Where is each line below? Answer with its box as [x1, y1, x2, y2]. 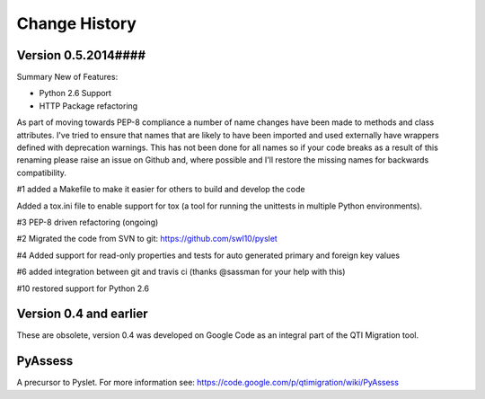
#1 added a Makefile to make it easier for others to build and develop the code [16, 184, 305, 195]
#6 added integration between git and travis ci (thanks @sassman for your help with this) [16, 266, 346, 278]
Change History [16, 13, 137, 33]
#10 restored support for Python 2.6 [16, 283, 150, 294]
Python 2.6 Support [39, 88, 112, 99]
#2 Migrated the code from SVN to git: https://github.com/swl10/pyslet [16, 234, 278, 244]
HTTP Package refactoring [39, 100, 138, 111]
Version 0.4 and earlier [16, 306, 148, 322]
